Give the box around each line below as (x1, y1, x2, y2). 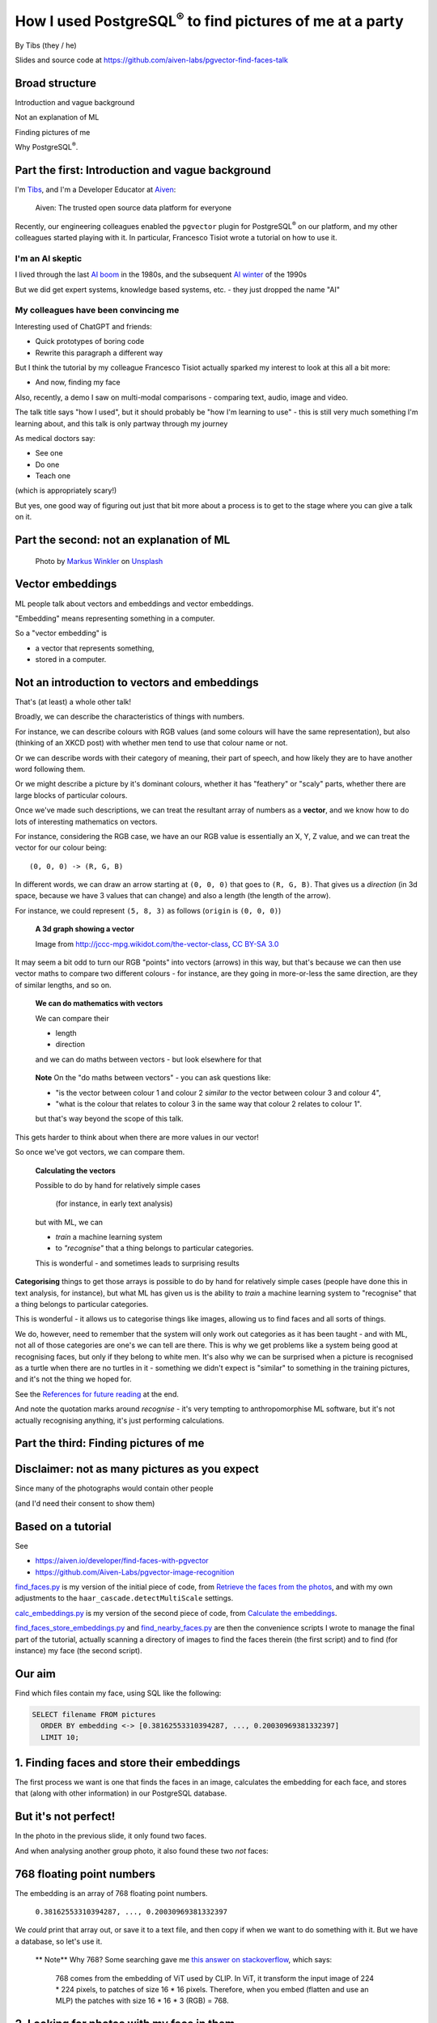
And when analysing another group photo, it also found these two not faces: (15, 1846, 269, 1855)
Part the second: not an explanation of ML (15, 533, 231, 547)
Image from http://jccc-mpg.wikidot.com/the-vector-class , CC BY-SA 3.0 (35, 939, 279, 948)
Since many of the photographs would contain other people (15, 1483, 214, 1493)
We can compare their (35, 1013, 109, 1023)
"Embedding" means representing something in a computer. (15, 613, 215, 623)
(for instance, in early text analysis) (55, 1198, 173, 1209)
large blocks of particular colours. (15, 790, 128, 800)
